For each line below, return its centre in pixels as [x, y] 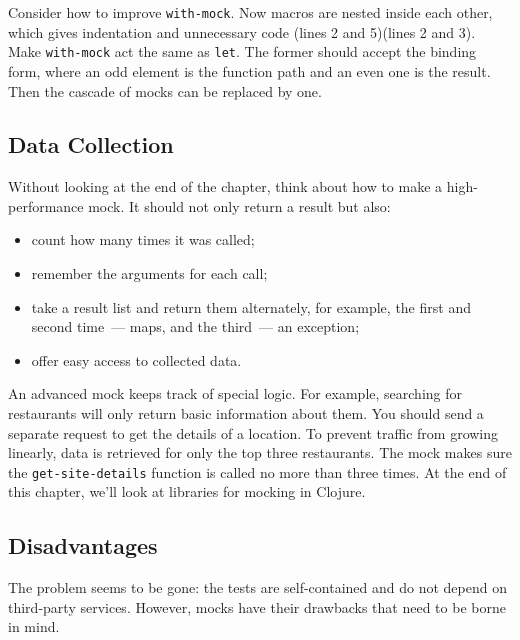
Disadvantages [83, 545]
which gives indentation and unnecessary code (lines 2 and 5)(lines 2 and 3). [242, 31]
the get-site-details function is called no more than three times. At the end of [257, 471]
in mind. [34, 626]
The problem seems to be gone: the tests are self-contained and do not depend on [257, 587]
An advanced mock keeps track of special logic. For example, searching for [235, 393]
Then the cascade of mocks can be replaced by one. [165, 90]
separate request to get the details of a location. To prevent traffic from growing [253, 432]
